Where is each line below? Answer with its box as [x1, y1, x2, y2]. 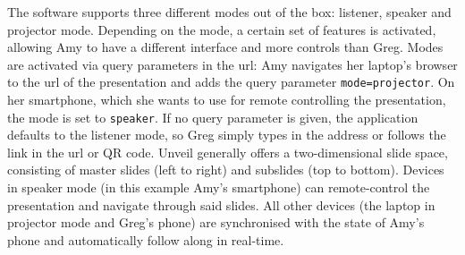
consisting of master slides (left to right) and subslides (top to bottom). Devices [7, 160, 444, 179]
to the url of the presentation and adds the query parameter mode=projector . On [7, 72, 455, 91]
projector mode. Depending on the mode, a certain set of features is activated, [7, 20, 436, 38]
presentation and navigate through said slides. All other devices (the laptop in [7, 195, 435, 214]
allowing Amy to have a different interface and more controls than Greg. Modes [7, 38, 444, 56]
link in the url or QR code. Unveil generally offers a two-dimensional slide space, [7, 142, 448, 161]
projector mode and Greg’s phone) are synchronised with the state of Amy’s [7, 213, 425, 232]
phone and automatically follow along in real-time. [7, 230, 284, 249]
